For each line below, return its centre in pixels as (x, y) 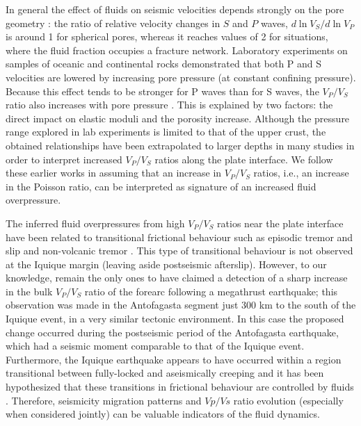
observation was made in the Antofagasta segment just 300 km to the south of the (181, 305)
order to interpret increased (64, 159)
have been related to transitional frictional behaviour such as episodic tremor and (179, 237)
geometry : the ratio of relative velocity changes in (113, 23)
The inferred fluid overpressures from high (95, 223)
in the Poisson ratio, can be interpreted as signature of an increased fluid (161, 186)
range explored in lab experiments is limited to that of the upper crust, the (166, 132)
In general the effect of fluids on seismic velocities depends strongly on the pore (175, 9)
